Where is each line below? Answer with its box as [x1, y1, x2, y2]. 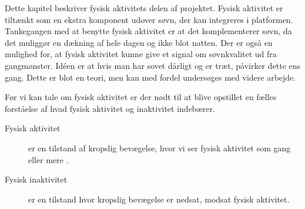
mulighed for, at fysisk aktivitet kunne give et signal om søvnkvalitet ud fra [5, 48, 277, 60]
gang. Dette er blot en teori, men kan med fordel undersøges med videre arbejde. [5, 71, 296, 83]
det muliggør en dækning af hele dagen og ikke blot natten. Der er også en [5, 36, 273, 48]
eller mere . [28, 153, 69, 165]
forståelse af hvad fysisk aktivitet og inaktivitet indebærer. [5, 102, 215, 114]
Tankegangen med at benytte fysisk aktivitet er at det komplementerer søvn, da [5, 25, 292, 37]
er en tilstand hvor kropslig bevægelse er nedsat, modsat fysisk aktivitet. [28, 193, 290, 205]
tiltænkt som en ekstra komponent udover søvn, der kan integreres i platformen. [5, 13, 293, 25]
